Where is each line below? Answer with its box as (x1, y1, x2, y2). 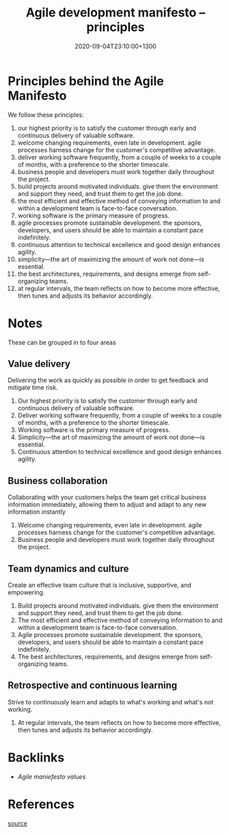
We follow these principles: (8, 110, 84, 119)
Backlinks (8, 750, 65, 765)
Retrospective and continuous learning (8, 680, 178, 691)
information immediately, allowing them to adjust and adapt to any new (8, 501, 207, 509)
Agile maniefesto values (17, 772, 86, 781)
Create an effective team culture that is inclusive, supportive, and (8, 581, 191, 589)
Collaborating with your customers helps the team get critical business (8, 493, 207, 501)
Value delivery (8, 358, 71, 370)
